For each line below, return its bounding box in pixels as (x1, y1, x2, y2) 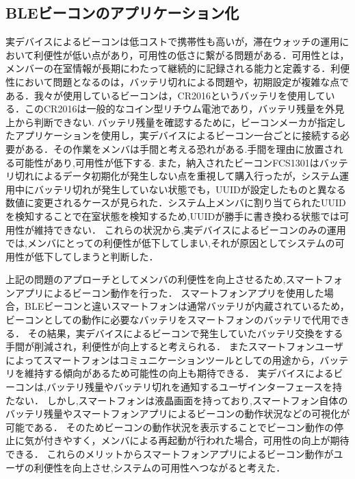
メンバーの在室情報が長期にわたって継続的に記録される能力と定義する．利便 (5, 61, 350, 75)
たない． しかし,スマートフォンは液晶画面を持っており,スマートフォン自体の (5, 393, 348, 407)
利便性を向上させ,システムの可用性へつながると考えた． (34, 460, 286, 474)
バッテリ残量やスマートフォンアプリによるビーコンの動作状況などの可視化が (5, 406, 350, 421)
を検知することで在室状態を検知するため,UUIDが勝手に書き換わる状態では (5, 208, 340, 223)
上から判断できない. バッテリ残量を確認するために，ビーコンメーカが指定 (5, 114, 337, 129)
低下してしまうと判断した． (34, 249, 159, 263)
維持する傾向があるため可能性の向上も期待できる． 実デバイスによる (24, 366, 334, 380)
